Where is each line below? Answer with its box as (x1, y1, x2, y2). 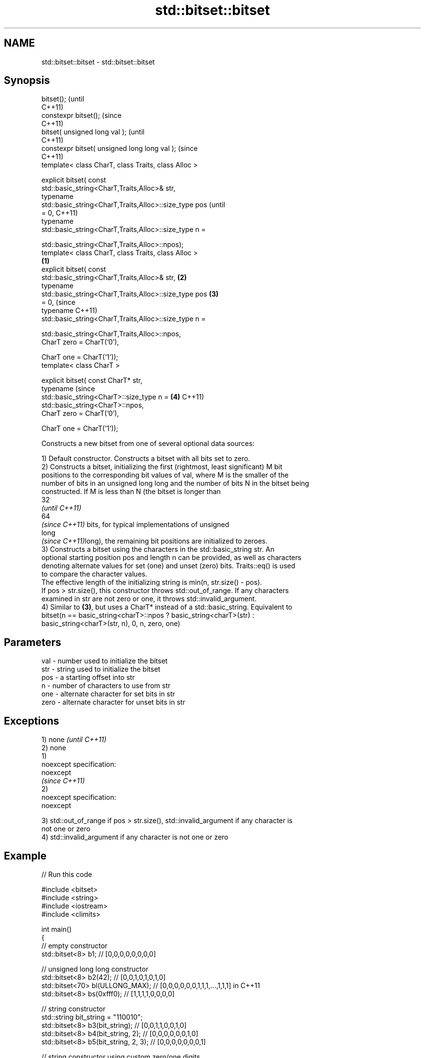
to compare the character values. (41, 570, 147, 579)
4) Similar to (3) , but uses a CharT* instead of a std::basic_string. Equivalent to (41, 603, 293, 612)
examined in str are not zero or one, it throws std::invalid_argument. (41, 595, 257, 603)
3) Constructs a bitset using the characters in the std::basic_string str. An (41, 545, 275, 554)
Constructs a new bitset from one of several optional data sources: (41, 439, 255, 448)
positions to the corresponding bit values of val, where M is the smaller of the (41, 471, 289, 479)
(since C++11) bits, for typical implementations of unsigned (41, 520, 229, 529)
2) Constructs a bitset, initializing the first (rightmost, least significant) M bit (41, 463, 282, 471)
